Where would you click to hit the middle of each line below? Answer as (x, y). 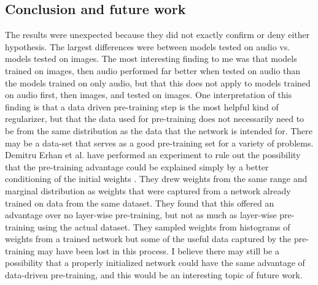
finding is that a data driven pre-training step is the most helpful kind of (142, 106)
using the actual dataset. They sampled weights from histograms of (164, 226)
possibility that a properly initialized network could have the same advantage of (155, 263)
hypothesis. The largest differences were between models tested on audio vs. (148, 46)
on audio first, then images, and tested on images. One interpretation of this (149, 95)
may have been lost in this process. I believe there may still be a (158, 250)
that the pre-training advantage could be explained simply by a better (137, 166)
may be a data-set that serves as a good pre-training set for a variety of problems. (159, 142)
